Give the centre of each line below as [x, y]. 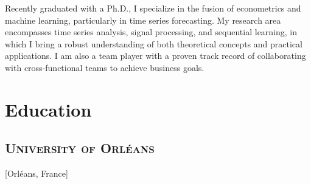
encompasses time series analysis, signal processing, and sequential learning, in [151, 32]
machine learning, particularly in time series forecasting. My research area [143, 20]
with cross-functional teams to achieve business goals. [105, 67]
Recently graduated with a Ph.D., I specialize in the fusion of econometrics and [153, 8]
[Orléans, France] [37, 173]
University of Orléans [80, 148]
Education [48, 109]
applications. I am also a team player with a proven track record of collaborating [155, 56]
